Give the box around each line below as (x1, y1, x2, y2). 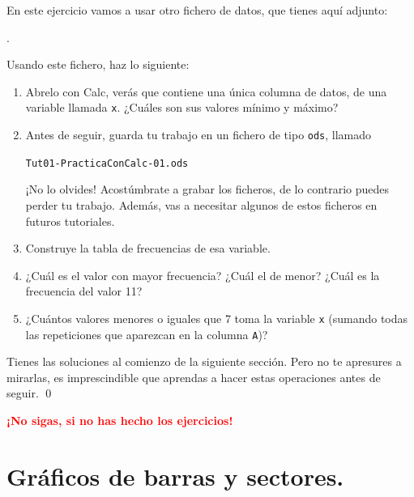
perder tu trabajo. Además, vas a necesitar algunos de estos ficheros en (25, 196, 378, 213)
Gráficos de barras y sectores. (6, 459, 344, 492)
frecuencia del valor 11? (25, 282, 143, 299)
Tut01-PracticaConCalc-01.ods (25, 157, 189, 169)
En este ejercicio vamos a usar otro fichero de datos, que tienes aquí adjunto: (6, 2, 388, 18)
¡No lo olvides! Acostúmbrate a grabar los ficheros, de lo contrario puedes (25, 181, 390, 198)
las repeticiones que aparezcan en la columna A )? (25, 325, 268, 342)
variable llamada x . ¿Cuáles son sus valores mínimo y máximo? (25, 99, 339, 116)
